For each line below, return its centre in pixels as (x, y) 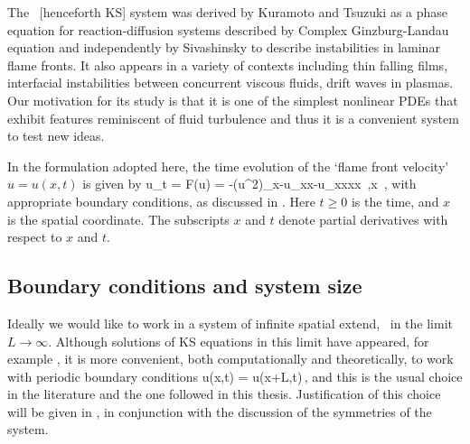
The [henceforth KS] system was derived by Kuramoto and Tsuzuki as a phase (228, 12)
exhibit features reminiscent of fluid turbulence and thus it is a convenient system (233, 118)
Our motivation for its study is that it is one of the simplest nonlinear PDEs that (233, 100)
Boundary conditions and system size (185, 286)
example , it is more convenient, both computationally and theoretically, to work (230, 359)
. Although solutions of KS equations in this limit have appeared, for (239, 341)
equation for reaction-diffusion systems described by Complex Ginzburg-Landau (228, 29)
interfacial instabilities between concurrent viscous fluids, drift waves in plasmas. (230, 83)
